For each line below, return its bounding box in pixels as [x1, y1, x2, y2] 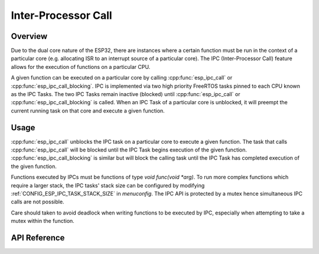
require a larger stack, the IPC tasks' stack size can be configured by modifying [11, 182, 205, 189]
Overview [11, 31, 48, 41]
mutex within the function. [11, 217, 75, 225]
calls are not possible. [11, 198, 64, 206]
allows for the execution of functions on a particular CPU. [11, 63, 151, 70]
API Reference [11, 233, 65, 243]
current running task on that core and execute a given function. [11, 107, 165, 114]
